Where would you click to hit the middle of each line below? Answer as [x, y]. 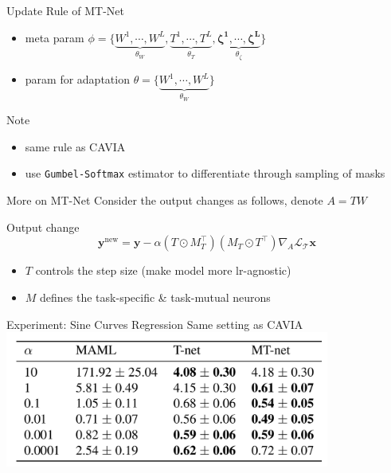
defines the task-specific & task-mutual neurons [155, 297]
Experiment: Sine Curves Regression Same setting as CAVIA [155, 324]
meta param [55, 37]
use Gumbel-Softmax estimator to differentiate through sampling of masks [205, 173]
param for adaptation [77, 79]
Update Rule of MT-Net [65, 10]
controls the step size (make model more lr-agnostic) [163, 270]
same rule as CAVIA [75, 146]
